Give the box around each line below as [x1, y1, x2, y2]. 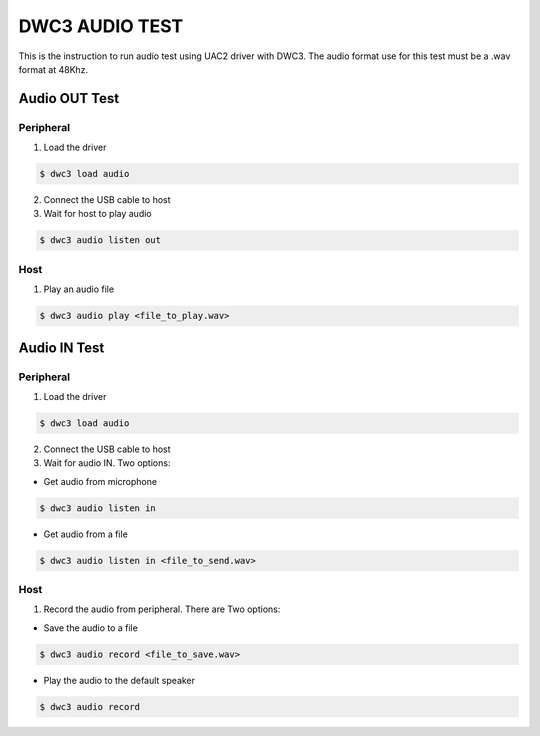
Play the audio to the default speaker [43, 674, 195, 686]
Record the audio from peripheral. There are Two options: [43, 603, 281, 615]
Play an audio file [43, 283, 115, 295]
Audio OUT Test [18, 90, 120, 107]
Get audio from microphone [43, 475, 158, 487]
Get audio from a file [43, 528, 129, 540]
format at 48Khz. [18, 63, 89, 75]
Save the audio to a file [43, 621, 139, 634]
